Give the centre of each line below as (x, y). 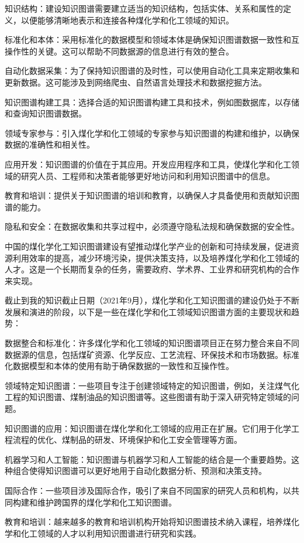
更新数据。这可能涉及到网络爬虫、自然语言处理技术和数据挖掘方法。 (136, 82)
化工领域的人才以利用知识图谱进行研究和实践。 (111, 533)
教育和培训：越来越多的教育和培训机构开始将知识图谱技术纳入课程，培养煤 (148, 522)
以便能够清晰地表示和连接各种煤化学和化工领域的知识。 (127, 20)
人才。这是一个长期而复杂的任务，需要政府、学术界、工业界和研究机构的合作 (152, 269)
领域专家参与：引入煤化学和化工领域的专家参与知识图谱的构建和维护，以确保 (152, 133)
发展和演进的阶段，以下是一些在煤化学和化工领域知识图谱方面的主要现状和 (148, 311)
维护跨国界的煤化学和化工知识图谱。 (107, 502)
